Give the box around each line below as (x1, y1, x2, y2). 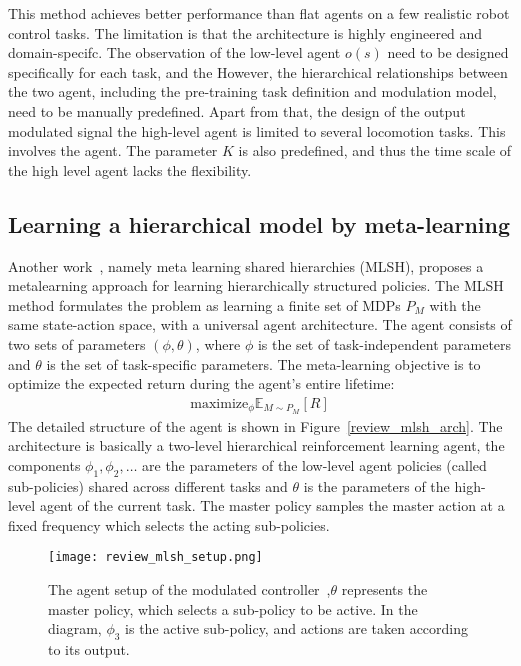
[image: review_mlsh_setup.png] (48, 550, 263, 565)
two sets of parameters (8, 333, 146, 354)
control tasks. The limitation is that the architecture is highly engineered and (8, 22, 483, 43)
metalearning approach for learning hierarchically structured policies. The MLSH (8, 275, 504, 296)
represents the (341, 579, 428, 600)
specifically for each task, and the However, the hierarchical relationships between (8, 61, 508, 82)
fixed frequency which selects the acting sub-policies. (8, 514, 330, 535)
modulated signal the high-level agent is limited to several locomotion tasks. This (8, 120, 506, 141)
